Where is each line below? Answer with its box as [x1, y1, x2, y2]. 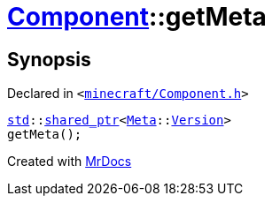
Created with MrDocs [7, 154, 132, 169]
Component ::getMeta [7, 2, 267, 32]
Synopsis [7, 48, 91, 71]
